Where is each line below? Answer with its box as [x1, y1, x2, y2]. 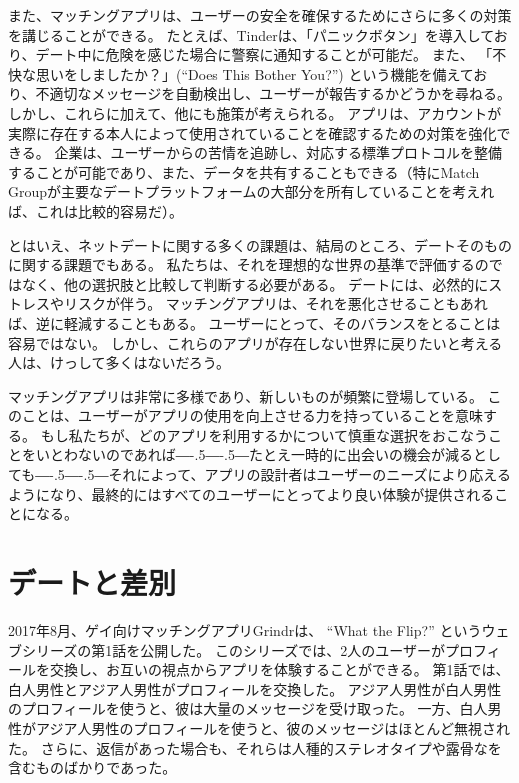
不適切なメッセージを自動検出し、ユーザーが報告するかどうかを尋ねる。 [35, 83, 511, 104]
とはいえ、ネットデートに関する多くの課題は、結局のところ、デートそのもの [8, 234, 512, 255]
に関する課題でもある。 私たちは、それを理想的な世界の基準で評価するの [8, 254, 489, 275]
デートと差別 [8, 562, 177, 603]
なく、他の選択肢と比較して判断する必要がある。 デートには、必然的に [21, 273, 489, 294]
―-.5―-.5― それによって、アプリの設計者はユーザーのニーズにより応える [35, 464, 511, 485]
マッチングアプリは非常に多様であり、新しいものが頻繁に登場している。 [8, 385, 483, 406]
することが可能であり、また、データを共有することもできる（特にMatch [8, 161, 480, 182]
